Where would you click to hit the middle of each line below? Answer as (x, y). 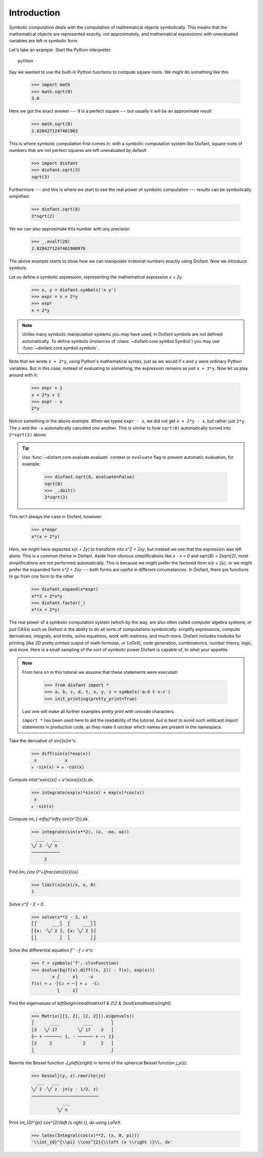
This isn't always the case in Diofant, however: (56, 517)
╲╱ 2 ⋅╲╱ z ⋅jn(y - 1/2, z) (65, 1089)
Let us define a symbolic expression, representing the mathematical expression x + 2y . (96, 277)
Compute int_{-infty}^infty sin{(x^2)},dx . (49, 819)
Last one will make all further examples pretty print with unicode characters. (98, 711)
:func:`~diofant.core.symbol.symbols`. (61, 348)
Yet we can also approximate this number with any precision (69, 228)
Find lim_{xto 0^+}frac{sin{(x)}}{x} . (44, 872)
